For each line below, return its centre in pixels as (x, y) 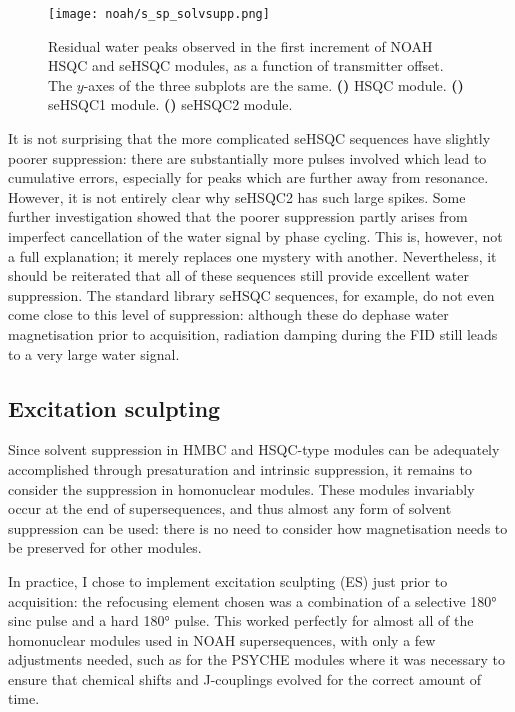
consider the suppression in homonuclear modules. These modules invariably (241, 488)
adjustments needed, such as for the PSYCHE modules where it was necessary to (256, 659)
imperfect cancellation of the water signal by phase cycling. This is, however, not (255, 236)
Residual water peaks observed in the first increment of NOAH (240, 45)
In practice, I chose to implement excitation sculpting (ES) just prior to (228, 580)
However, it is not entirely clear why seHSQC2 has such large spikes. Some (237, 196)
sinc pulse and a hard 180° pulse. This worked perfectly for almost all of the (241, 620)
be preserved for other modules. (105, 547)
